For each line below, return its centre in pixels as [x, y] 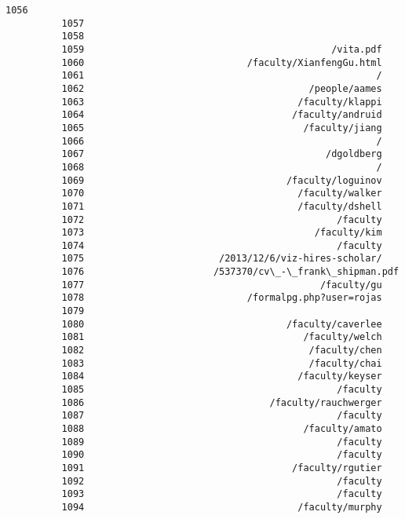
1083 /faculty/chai [222, 363]
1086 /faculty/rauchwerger [222, 402]
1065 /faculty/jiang [222, 128]
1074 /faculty [222, 245]
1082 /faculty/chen [222, 351]
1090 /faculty [222, 455]
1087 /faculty [222, 416]
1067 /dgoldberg [222, 154]
